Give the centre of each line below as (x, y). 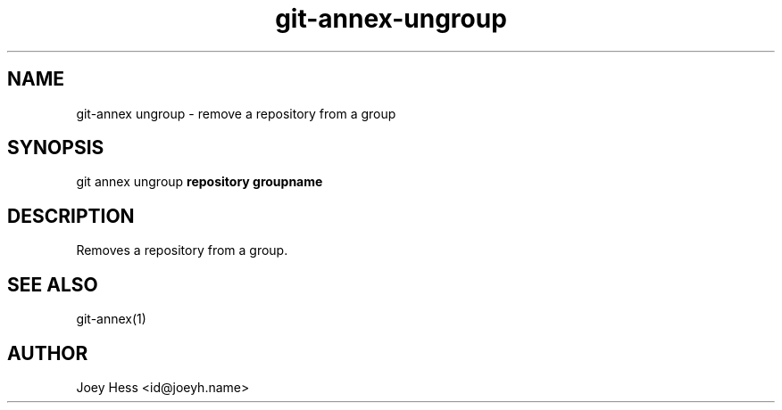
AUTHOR (48, 353)
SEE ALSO (53, 284)
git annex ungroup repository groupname (200, 182)
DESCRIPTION (71, 216)
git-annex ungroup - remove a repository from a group (236, 113)
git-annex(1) (111, 319)
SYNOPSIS (56, 148)
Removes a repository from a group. (182, 250)
